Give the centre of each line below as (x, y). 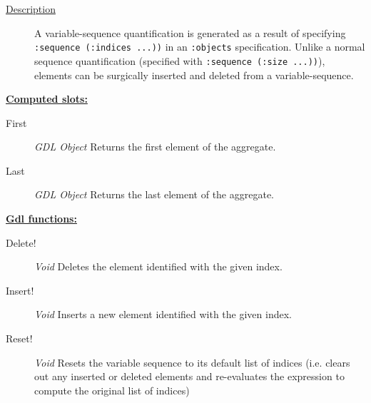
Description (31, 9)
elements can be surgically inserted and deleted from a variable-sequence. (194, 75)
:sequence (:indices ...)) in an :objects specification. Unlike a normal (200, 47)
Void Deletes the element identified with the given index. (158, 266)
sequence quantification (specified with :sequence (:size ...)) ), (180, 60)
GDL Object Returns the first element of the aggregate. (155, 147)
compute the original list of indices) (112, 390)
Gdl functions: (41, 219)
